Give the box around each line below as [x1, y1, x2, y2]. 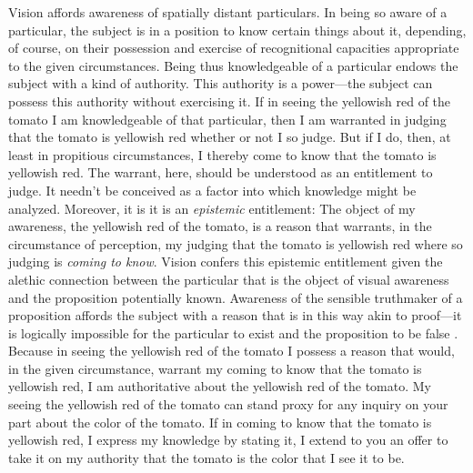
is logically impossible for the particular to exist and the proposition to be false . [8, 323, 458, 342]
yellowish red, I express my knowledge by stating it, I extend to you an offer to [8, 430, 448, 449]
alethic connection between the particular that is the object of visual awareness [8, 269, 449, 288]
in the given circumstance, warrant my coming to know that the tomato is [8, 358, 422, 377]
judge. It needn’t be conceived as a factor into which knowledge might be [8, 180, 417, 199]
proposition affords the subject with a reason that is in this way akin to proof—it [8, 306, 462, 325]
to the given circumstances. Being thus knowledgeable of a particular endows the [8, 55, 458, 75]
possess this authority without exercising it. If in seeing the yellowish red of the [8, 91, 451, 110]
